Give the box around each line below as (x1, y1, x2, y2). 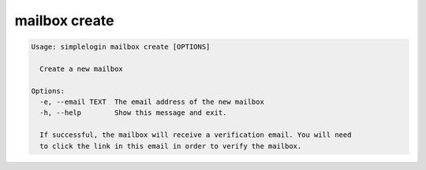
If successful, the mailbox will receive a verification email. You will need (39, 131, 352, 139)
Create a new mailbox (39, 64, 124, 73)
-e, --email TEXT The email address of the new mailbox (39, 98, 264, 106)
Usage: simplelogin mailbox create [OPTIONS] (31, 42, 211, 51)
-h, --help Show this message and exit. (39, 109, 227, 117)
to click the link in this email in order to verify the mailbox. (39, 142, 302, 150)
